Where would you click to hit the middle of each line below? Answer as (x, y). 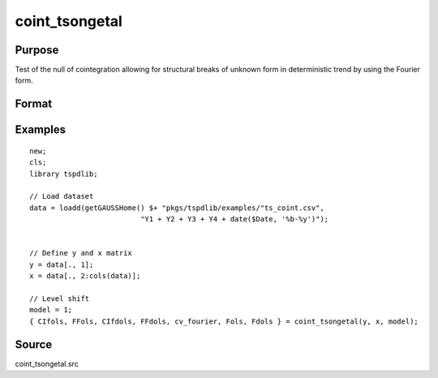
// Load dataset (62, 196)
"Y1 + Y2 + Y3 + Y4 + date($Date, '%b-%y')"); (235, 219)
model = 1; (51, 310)
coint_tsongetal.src (47, 363)
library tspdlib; (64, 174)
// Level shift (60, 299)
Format (34, 104)
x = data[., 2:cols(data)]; (85, 276)
